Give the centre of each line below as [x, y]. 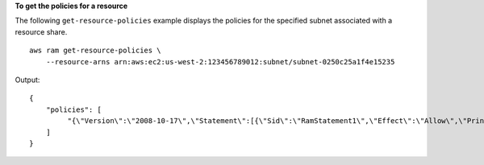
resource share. [41, 31]
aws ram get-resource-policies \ [95, 51]
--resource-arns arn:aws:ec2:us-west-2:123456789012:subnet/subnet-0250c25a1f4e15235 [220, 62]
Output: [27, 80]
